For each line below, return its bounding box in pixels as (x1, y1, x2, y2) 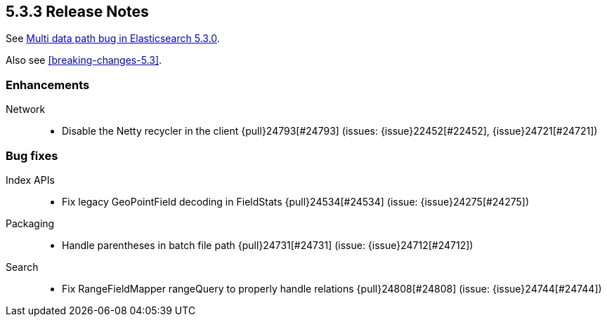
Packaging (6, 217, 55, 229)
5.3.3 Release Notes (6, 3, 149, 20)
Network (6, 103, 46, 116)
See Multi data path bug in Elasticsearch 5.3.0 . (6, 32, 220, 45)
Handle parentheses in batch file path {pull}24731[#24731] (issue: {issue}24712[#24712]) (62, 239, 474, 251)
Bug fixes (6, 148, 58, 163)
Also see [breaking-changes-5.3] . (6, 54, 162, 67)
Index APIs (6, 173, 55, 186)
